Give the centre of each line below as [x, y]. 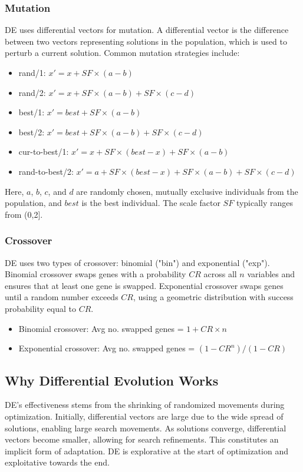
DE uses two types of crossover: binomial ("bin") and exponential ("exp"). [137, 262]
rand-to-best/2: [46, 171]
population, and [33, 203]
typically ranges [265, 203]
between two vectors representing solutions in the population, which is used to [146, 41]
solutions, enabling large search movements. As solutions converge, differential [146, 428]
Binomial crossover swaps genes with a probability [95, 274]
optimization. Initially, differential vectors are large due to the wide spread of [144, 416]
